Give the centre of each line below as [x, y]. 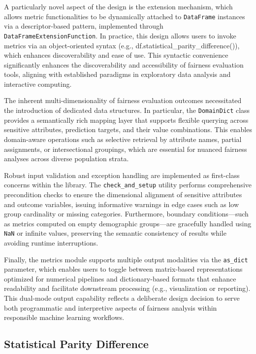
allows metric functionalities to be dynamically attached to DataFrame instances [125, 16]
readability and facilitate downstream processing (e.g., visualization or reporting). [127, 288]
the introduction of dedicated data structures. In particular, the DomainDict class [127, 110]
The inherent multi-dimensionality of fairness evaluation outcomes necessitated [123, 100]
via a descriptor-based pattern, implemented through [84, 26]
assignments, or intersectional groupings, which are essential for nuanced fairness [126, 149]
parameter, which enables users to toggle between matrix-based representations [123, 269]
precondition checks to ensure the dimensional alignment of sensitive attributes [123, 194]
